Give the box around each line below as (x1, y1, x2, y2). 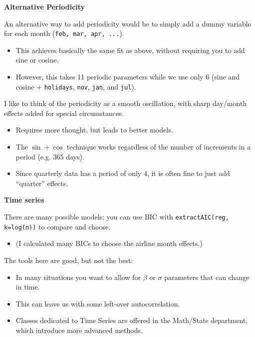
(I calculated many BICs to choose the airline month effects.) (15, 238, 203, 248)
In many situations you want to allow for (15, 271, 141, 282)
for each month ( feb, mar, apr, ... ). (4, 28, 124, 38)
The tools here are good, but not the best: (4, 254, 133, 265)
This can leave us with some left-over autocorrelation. (15, 298, 180, 308)
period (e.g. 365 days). (15, 151, 84, 161)
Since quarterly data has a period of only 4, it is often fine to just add (15, 168, 230, 178)
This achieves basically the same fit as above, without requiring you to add (15, 44, 245, 55)
